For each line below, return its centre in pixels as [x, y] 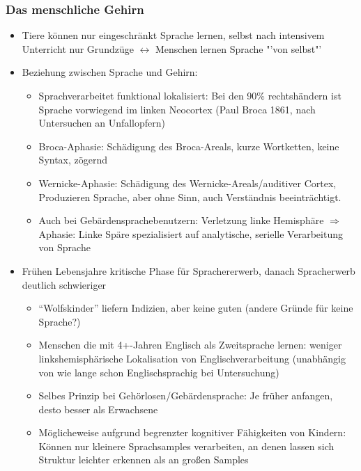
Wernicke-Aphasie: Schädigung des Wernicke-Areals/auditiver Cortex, [187, 183]
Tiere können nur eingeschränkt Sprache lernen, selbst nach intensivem [173, 35]
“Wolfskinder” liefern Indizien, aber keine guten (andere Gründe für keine [196, 308]
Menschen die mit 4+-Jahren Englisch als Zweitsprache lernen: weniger [190, 345]
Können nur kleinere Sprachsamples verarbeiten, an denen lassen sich [186, 446]
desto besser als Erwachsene [98, 409]
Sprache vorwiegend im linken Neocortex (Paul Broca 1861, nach [177, 109]
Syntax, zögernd [73, 160]
